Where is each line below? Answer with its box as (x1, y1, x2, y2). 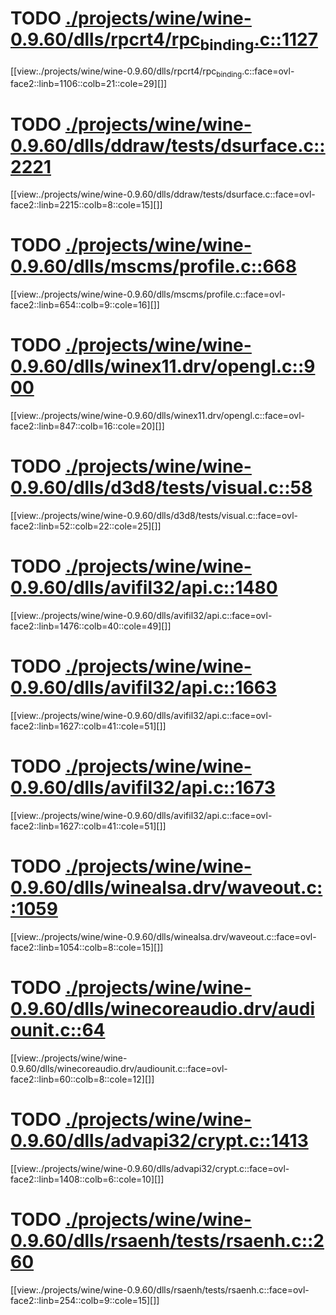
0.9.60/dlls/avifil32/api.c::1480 (10, 577, 278, 599)
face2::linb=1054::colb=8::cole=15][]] (10, 941, 164, 953)
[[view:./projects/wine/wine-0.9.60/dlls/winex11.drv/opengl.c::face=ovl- (10, 410, 306, 422)
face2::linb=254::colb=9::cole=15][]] (10, 1294, 160, 1306)
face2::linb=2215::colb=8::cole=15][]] (10, 199, 163, 211)
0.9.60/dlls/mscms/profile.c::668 (10, 255, 297, 278)
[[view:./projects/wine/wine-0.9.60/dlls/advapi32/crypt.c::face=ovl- (10, 1162, 290, 1174)
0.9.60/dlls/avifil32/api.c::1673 (10, 777, 276, 799)
